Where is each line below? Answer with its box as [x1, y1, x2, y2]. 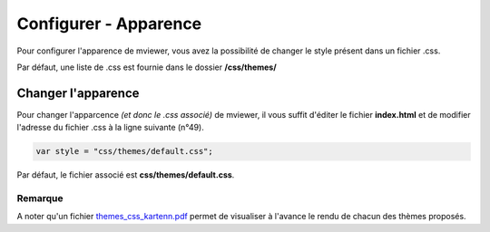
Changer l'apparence [16, 85, 140, 101]
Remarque [16, 191, 64, 204]
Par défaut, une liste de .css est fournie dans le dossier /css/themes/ [16, 62, 277, 72]
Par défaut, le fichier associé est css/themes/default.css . [16, 169, 235, 180]
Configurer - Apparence [16, 14, 202, 34]
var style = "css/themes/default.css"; [35, 146, 213, 157]
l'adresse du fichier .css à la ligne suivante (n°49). [16, 122, 204, 133]
